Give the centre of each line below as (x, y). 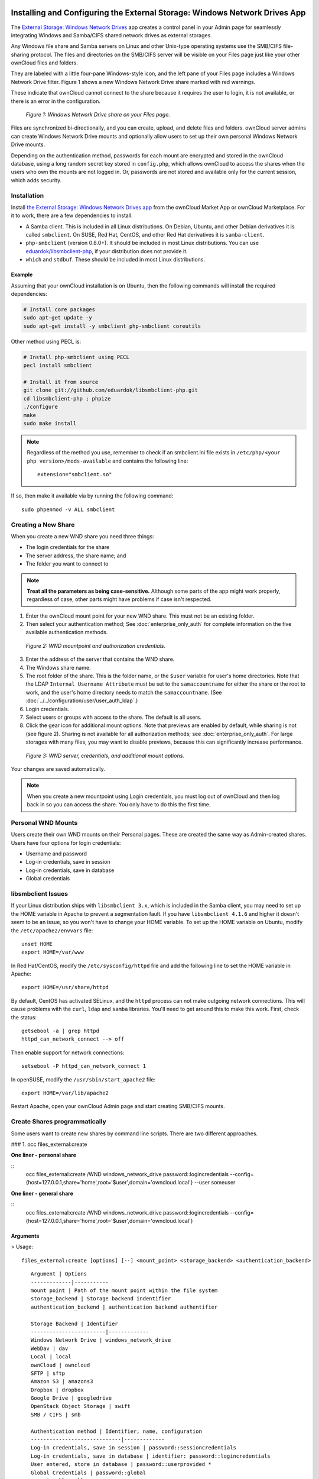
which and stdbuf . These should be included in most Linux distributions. (115, 260)
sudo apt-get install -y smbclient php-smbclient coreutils (112, 326)
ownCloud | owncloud (60, 1365)
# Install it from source (61, 382)
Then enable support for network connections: (68, 1052)
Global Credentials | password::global (88, 1472)
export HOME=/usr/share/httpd (65, 987)
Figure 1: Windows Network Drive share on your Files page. (98, 115)
